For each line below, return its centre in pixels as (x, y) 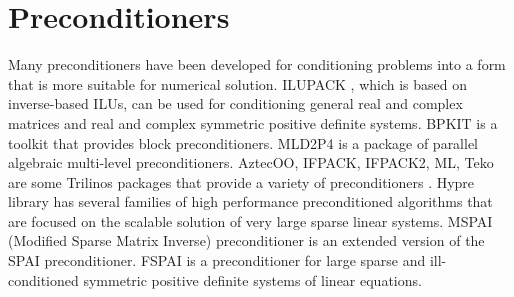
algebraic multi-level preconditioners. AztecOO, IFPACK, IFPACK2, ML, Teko (251, 162)
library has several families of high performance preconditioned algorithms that (250, 201)
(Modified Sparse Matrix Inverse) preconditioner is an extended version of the (246, 240)
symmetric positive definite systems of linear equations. (252, 279)
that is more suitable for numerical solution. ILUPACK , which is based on (238, 83)
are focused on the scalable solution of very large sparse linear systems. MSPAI (250, 220)
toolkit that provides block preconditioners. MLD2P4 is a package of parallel (243, 142)
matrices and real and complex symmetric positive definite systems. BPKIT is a (253, 122)
